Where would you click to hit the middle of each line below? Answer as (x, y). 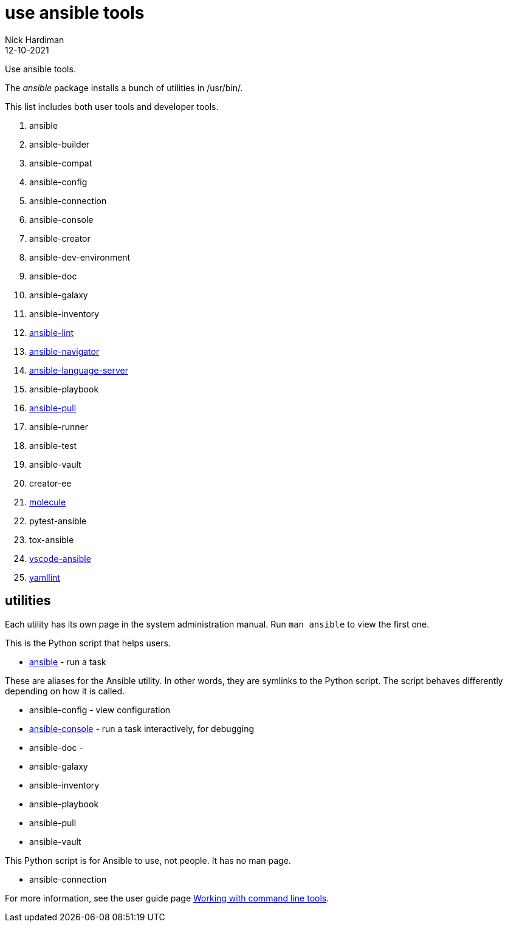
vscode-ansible (60, 558)
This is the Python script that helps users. (88, 643)
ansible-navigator (64, 351)
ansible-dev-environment (80, 257)
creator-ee (50, 483)
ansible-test (53, 445)
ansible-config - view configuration (100, 710)
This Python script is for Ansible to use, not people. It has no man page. (148, 860)
